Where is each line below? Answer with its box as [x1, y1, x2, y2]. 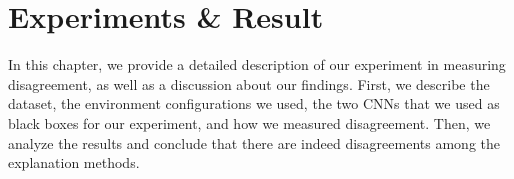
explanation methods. [8, 152, 140, 173]
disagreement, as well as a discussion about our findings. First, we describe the [8, 73, 490, 94]
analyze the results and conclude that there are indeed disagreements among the [8, 132, 500, 153]
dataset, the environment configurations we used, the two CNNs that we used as [8, 93, 500, 114]
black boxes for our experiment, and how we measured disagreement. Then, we [8, 112, 491, 133]
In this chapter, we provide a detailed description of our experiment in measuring [8, 54, 506, 75]
